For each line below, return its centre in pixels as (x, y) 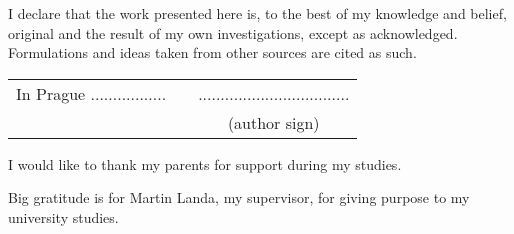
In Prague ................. (91, 93)
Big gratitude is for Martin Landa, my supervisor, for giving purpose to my (239, 197)
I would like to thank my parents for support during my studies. (205, 163)
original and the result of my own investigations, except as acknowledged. (233, 32)
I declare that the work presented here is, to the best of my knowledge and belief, (257, 13)
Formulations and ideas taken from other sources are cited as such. (212, 52)
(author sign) (273, 122)
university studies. (63, 216)
